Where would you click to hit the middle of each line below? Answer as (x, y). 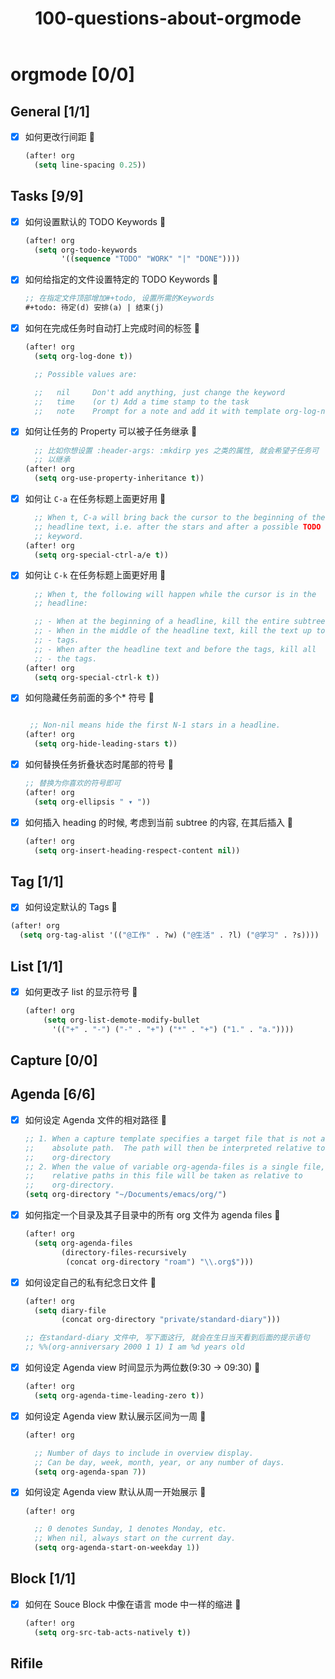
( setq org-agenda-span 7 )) (90, 1472)
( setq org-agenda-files (83, 1243)
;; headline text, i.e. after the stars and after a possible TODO (178, 527)
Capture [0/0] (54, 1060)
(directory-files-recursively (124, 1252)
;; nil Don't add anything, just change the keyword (160, 392)
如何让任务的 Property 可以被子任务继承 (106, 431)
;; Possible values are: (86, 374)
